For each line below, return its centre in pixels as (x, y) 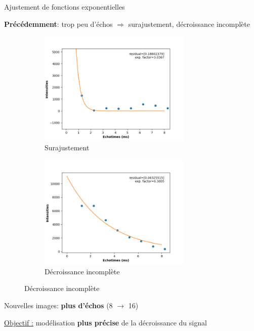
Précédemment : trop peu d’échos (58, 24)
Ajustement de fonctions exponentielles (65, 7)
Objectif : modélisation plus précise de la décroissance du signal (105, 322)
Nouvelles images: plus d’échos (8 (58, 305)
